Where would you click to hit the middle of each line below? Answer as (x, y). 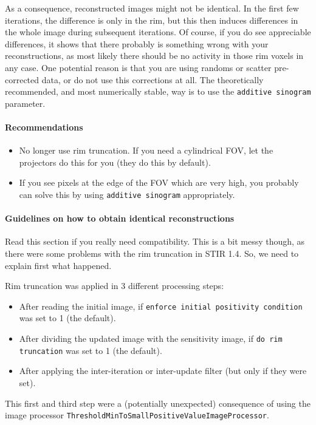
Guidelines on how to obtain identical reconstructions (120, 218)
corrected (22, 79)
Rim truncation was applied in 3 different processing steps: (115, 286)
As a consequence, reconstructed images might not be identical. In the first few (152, 8)
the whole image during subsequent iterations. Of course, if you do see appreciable (158, 32)
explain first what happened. (58, 265)
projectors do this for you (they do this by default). (115, 162)
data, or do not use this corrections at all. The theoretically (153, 79)
